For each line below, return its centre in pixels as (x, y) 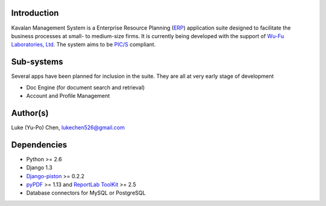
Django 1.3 (39, 168)
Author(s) (30, 113)
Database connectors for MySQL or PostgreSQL (86, 193)
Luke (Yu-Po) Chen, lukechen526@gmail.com (68, 127)
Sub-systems (37, 62)
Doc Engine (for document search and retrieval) (85, 87)
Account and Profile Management (68, 95)
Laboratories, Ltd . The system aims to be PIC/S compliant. (84, 45)
